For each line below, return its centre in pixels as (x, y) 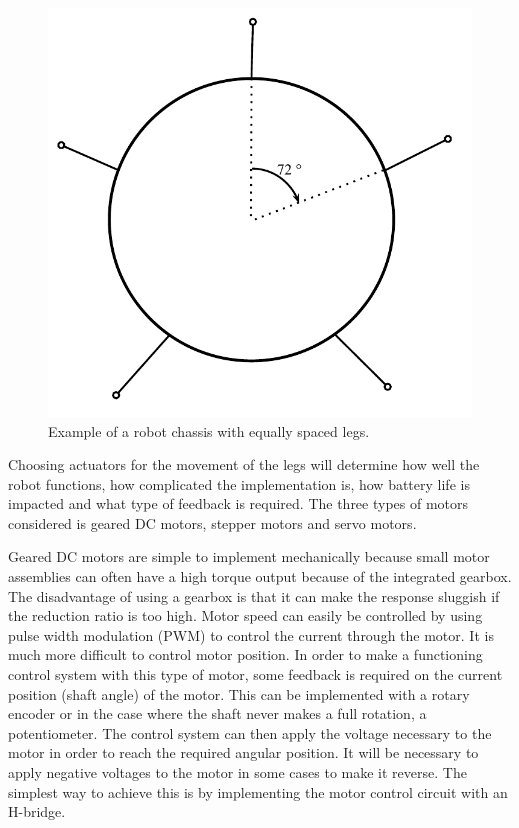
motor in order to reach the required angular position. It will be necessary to (243, 752)
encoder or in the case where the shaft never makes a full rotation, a (217, 713)
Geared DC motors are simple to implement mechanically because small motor (249, 556)
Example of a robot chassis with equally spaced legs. (209, 430)
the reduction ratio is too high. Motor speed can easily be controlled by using (245, 615)
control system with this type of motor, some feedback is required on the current (255, 674)
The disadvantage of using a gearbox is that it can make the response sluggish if (254, 595)
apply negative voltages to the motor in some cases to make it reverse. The (237, 772)
